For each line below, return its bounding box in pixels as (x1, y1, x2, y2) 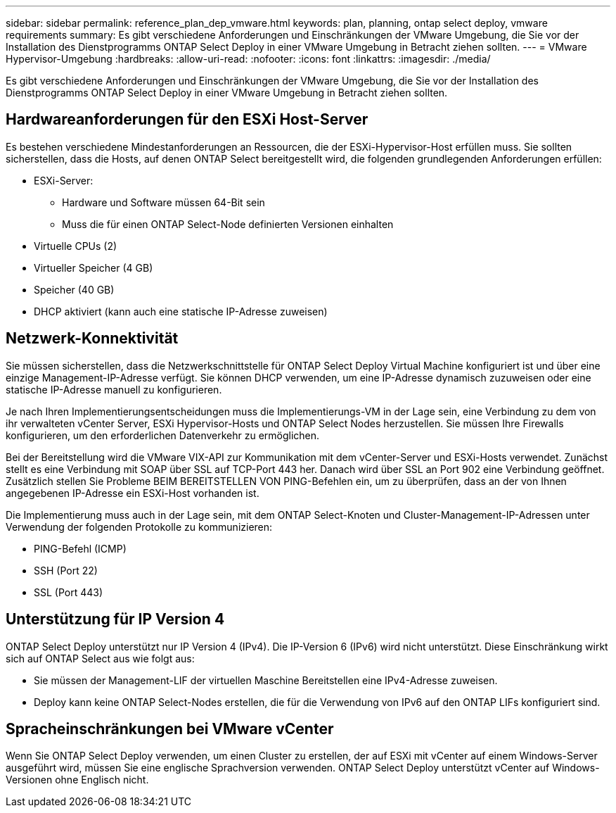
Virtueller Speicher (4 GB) (34, 261, 153, 274)
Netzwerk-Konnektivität (6, 329, 179, 348)
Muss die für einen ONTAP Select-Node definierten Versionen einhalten (62, 218, 394, 230)
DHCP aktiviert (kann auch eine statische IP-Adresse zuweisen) (34, 305, 328, 317)
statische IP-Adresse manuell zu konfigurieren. (6, 383, 222, 396)
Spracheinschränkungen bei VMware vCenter (6, 719, 334, 738)
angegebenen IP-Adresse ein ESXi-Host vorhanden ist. (6, 486, 259, 499)
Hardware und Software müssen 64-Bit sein (62, 196, 265, 208)
